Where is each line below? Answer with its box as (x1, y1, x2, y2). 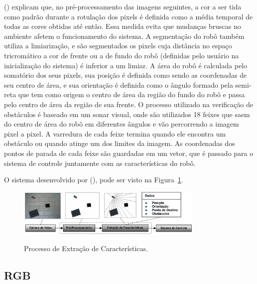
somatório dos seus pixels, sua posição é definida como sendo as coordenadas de (4, 70, 247, 80)
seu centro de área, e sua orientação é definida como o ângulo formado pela (4, 79, 233, 90)
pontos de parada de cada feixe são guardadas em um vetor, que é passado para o (4, 147, 254, 158)
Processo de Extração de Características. (24, 243, 148, 254)
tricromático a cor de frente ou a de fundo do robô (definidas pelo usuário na (4, 50, 239, 60)
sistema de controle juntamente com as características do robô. (4, 157, 196, 168)
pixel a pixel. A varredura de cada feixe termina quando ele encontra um (4, 128, 226, 139)
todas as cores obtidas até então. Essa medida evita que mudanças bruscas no (4, 21, 241, 31)
